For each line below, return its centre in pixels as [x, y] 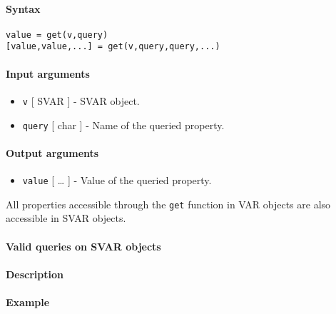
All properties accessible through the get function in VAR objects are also [168, 204]
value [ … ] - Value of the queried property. [117, 180]
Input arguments [48, 73]
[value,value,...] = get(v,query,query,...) [113, 47]
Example [28, 302]
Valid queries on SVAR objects [83, 246]
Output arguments [52, 152]
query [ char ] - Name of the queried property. [123, 125]
